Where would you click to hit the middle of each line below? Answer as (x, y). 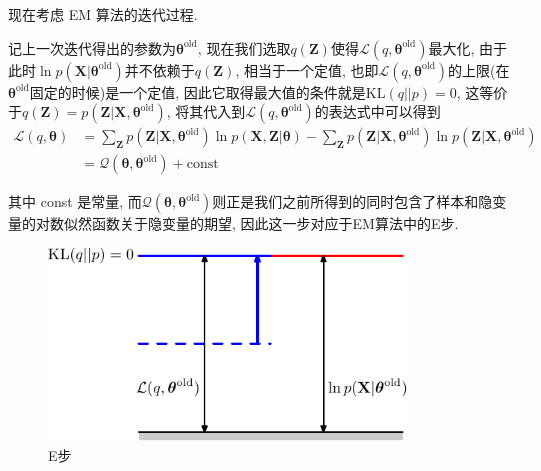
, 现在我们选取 (244, 47)
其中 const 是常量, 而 (75, 201)
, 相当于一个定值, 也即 (307, 69)
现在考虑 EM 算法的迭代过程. (103, 14)
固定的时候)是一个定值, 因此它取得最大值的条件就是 (197, 91)
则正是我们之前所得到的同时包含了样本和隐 (352, 201)
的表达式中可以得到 (377, 111)
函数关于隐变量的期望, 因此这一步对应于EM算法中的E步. (275, 223)
